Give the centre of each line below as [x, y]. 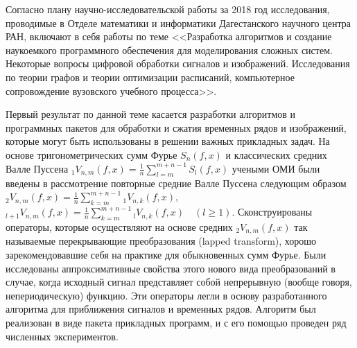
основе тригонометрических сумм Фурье [92, 154]
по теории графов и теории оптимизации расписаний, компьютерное [150, 77]
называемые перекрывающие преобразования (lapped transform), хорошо [161, 241]
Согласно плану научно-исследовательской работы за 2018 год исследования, [168, 9]
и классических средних [276, 154]
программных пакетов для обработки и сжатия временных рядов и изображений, [176, 127]
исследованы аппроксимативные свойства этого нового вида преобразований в [171, 268]
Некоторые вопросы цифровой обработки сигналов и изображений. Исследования [178, 63]
